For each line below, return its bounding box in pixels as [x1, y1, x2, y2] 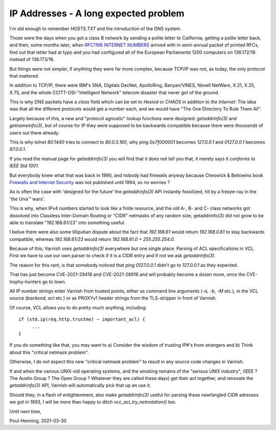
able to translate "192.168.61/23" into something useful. [9, 219, 125, 225]
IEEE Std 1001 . [9, 163, 39, 169]
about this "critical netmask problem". [9, 349, 89, 355]
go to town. [42, 279, 66, 285]
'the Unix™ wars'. [9, 196, 45, 202]
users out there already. [9, 129, 60, 135]
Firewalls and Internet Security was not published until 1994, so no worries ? [9, 179, 170, 185]
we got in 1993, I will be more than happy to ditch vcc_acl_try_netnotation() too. [9, 399, 176, 405]
